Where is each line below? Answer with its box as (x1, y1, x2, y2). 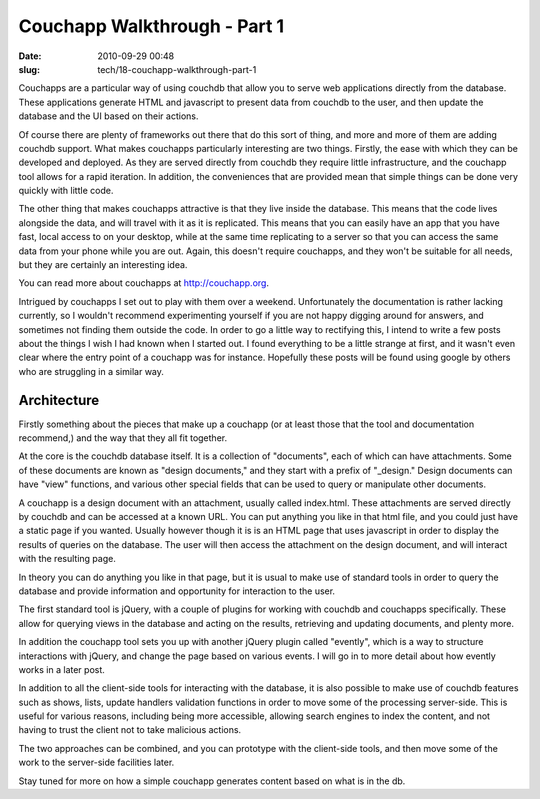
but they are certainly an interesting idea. (18, 259, 188, 271)
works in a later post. (18, 663, 105, 675)
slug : (18, 63, 40, 75)
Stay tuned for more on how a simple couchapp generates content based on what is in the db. (18, 775, 406, 787)
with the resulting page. (18, 553, 117, 565)
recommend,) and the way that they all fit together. (18, 432, 228, 444)
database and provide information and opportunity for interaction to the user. (18, 585, 335, 597)
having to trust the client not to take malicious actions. (18, 724, 242, 736)
